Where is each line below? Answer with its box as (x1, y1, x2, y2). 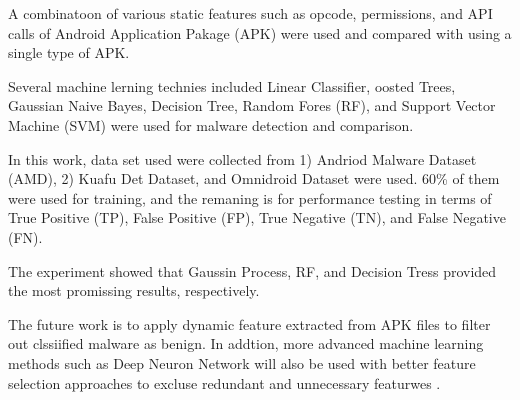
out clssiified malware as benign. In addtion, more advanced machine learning (8, 333, 484, 354)
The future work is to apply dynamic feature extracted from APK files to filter (8, 313, 491, 334)
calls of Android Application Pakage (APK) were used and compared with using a (8, 22, 512, 43)
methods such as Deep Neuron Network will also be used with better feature (8, 352, 476, 373)
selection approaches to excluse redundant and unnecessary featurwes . (8, 372, 441, 393)
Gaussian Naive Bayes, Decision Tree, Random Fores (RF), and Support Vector (8, 95, 496, 116)
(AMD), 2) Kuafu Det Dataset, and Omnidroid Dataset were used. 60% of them (8, 168, 500, 189)
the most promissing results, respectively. (8, 280, 260, 301)
